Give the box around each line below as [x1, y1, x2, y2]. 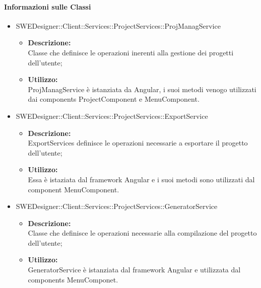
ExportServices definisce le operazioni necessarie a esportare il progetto [28, 137, 248, 148]
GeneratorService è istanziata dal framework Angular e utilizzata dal [28, 264, 241, 275]
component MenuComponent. [28, 184, 119, 194]
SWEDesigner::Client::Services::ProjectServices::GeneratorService [16, 201, 218, 211]
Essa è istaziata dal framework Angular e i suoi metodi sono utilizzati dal [28, 174, 255, 184]
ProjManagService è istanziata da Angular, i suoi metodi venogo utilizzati [28, 84, 256, 94]
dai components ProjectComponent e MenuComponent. [28, 94, 200, 104]
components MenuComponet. [28, 274, 118, 284]
